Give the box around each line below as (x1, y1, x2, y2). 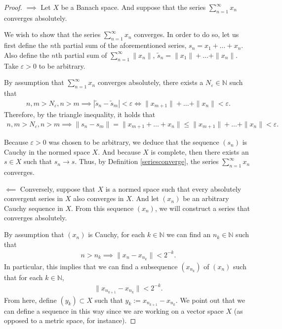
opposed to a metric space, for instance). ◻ (4, 315, 136, 326)
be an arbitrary (183, 193, 229, 204)
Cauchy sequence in (4, 203, 63, 213)
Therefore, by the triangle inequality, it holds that (4, 109, 156, 120)
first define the (4, 40, 48, 50)
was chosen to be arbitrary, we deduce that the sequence (48, 137, 219, 147)
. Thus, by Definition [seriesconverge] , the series (75, 156, 219, 166)
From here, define (4, 294, 57, 305)
